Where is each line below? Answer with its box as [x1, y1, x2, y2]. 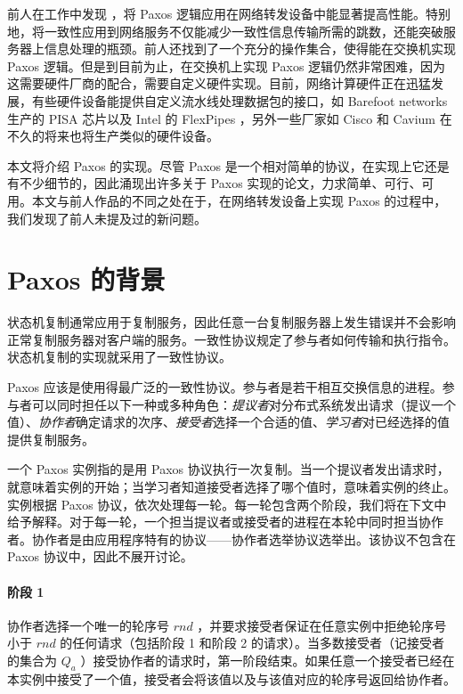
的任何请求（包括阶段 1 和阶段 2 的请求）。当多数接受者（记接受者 [60, 633, 444, 652]
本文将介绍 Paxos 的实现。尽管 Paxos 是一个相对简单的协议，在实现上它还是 [7, 156, 450, 175]
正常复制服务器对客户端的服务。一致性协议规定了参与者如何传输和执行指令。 [7, 330, 456, 348]
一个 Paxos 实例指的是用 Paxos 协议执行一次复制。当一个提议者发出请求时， [7, 460, 450, 478]
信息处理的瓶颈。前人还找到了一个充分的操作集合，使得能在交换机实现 [44, 39, 456, 58]
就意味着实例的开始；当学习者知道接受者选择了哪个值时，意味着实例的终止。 [7, 478, 456, 495]
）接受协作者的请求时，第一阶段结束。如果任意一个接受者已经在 [80, 650, 455, 669]
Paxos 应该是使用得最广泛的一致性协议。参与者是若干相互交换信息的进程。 [7, 378, 443, 396]
